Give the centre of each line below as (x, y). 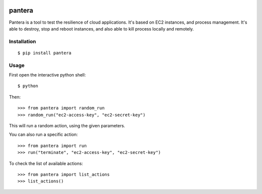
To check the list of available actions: (46, 163)
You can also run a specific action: (43, 134)
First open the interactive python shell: (47, 75)
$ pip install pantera (45, 53)
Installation (23, 41)
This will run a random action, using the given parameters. (67, 125)
